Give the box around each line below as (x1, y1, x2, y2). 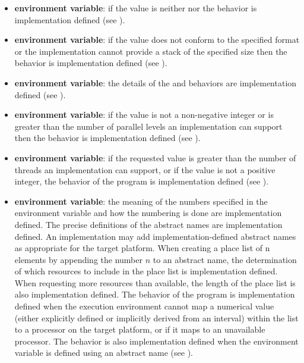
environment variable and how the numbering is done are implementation (14, 206, 282, 219)
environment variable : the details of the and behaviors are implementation (14, 76, 297, 89)
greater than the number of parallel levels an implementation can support (14, 120, 283, 132)
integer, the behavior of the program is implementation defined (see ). (14, 175, 269, 187)
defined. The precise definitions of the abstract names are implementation (14, 218, 283, 230)
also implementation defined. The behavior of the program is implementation (14, 288, 295, 301)
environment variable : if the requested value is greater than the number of (14, 151, 296, 164)
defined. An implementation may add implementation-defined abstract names (14, 230, 296, 242)
